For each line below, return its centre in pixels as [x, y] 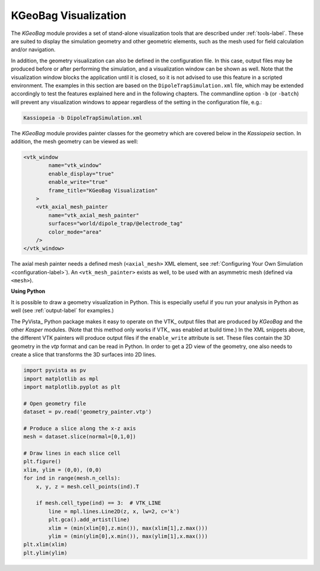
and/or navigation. [33, 50]
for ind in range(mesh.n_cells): [72, 478]
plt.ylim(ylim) [45, 553]
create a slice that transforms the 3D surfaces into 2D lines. [84, 355]
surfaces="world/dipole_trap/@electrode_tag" [116, 224]
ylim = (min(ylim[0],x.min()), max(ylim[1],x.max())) [128, 536]
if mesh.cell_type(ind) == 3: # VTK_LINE [98, 503]
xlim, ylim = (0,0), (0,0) [63, 470]
